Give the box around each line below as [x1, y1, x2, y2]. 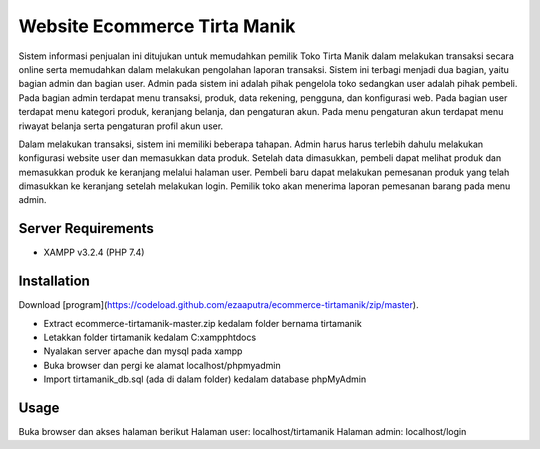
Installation [18, 273, 90, 290]
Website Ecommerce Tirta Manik [18, 15, 296, 37]
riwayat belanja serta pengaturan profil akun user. [18, 120, 224, 132]
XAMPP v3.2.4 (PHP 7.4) [43, 246, 145, 259]
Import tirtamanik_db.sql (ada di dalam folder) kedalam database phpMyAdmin [43, 373, 367, 385]
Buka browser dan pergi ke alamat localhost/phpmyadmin [43, 359, 281, 371]
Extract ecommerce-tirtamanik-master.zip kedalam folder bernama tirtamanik [43, 317, 362, 329]
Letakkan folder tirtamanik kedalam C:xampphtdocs [43, 331, 257, 344]
